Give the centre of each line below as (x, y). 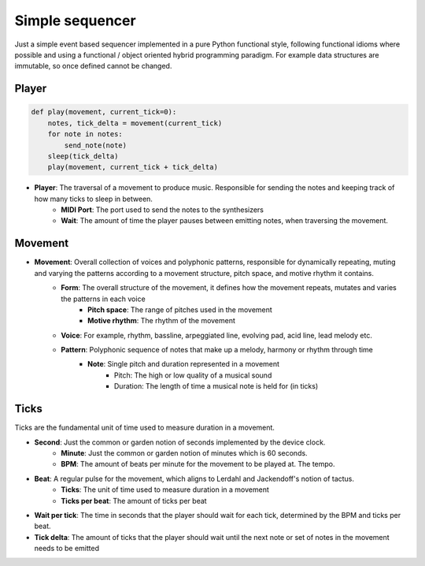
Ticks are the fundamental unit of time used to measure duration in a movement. (145, 428)
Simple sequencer (76, 20)
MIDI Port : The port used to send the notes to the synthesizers (162, 210)
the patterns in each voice (103, 299)
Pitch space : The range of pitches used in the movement (180, 309)
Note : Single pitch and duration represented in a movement (183, 364)
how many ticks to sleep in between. (94, 199)
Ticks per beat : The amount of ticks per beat (134, 501)
